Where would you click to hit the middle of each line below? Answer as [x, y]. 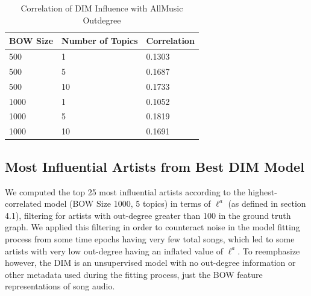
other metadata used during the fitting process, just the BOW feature [134, 274]
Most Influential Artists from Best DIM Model [155, 166]
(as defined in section [267, 203]
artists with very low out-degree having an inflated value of [114, 250]
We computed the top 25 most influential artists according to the [125, 191]
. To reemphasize [269, 250]
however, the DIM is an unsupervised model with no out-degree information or [150, 263]
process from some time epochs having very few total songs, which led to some [150, 238]
